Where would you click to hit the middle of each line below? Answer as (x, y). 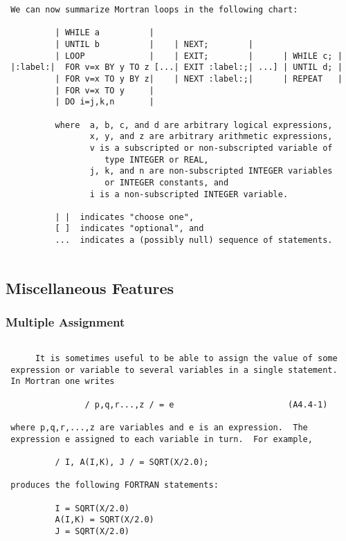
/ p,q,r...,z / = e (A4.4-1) (206, 404)
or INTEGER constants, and (167, 182)
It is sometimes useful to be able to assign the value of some (186, 359)
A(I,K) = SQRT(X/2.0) (104, 520)
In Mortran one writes (63, 382)
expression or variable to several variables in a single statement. (174, 370)
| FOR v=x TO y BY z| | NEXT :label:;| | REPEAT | (199, 79)
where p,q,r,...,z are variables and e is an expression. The (159, 428)
